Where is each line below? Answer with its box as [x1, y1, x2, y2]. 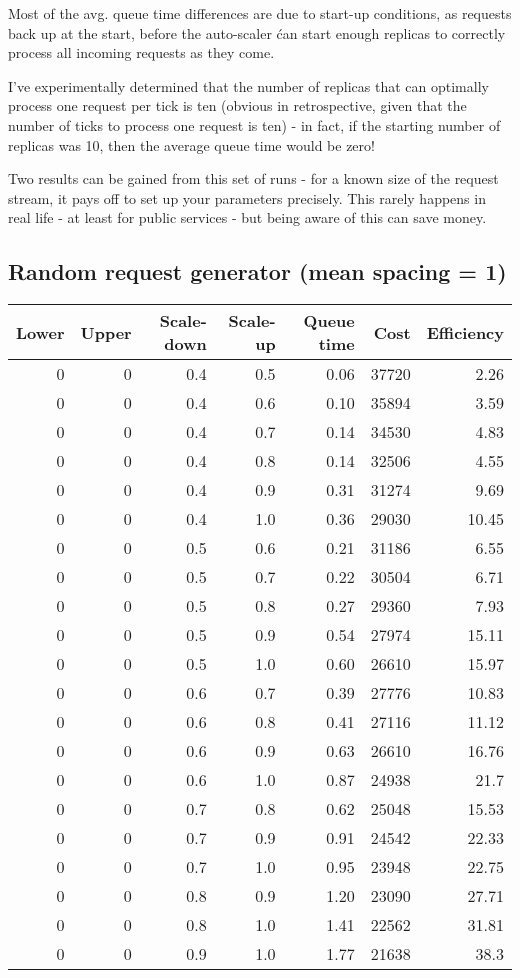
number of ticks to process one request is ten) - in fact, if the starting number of [8, 114, 501, 135]
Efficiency [426, 320, 504, 344]
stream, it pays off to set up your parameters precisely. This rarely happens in [8, 187, 486, 208]
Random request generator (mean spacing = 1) [8, 256, 507, 287]
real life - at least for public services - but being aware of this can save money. [8, 207, 487, 228]
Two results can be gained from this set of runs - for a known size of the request [8, 168, 499, 189]
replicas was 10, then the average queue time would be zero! [8, 134, 375, 155]
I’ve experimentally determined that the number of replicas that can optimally [8, 75, 489, 96]
